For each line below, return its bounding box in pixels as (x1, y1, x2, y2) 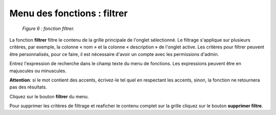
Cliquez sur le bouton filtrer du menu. (9, 93, 89, 99)
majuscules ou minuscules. (9, 68, 66, 74)
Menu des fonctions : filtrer (9, 8, 128, 19)
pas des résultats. (9, 84, 47, 90)
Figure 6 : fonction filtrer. (22, 25, 75, 32)
